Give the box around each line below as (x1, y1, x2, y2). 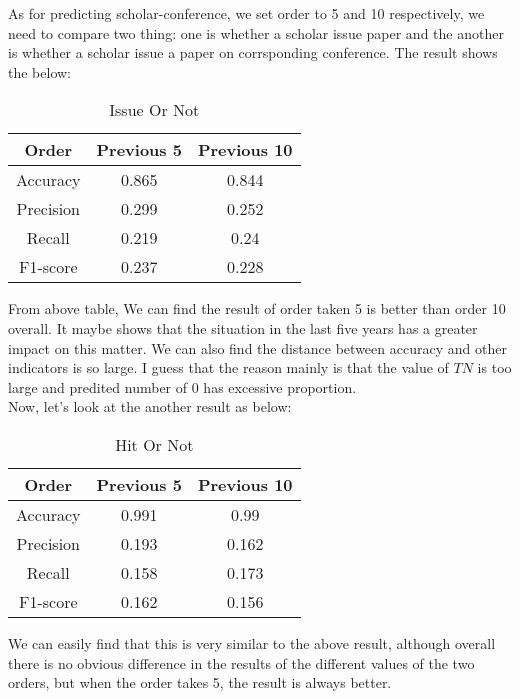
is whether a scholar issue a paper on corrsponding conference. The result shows (8, 42, 498, 63)
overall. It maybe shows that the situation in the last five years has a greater (8, 317, 478, 338)
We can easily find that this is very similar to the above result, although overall (8, 632, 496, 653)
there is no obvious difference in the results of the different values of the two (8, 652, 475, 673)
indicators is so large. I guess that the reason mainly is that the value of (8, 357, 449, 378)
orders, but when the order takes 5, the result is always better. (8, 672, 392, 693)
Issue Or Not (109, 98, 200, 122)
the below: (8, 61, 71, 82)
